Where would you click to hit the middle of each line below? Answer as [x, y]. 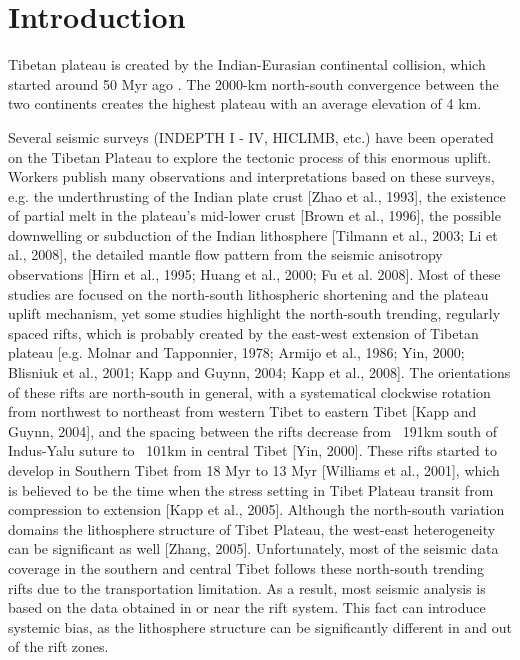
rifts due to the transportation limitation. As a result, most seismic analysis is [247, 587]
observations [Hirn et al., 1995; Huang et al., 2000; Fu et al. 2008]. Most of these [254, 274]
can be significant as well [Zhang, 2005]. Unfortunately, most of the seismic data [253, 548]
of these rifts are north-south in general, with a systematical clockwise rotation [249, 391]
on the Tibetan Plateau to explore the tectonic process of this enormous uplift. [250, 156]
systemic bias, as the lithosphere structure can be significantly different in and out [260, 626]
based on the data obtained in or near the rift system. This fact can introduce [247, 607]
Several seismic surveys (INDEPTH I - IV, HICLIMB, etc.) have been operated [251, 136]
